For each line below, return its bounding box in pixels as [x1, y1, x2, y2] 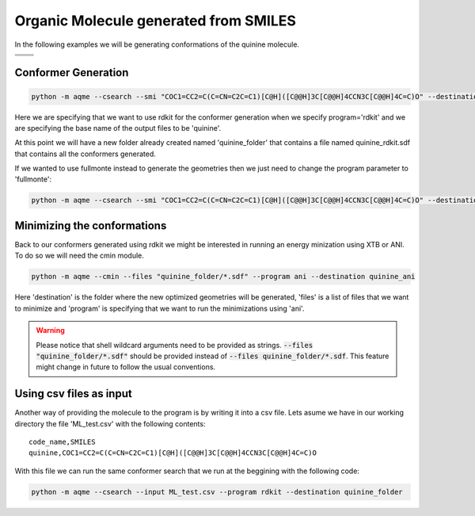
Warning [36, 326, 65, 335]
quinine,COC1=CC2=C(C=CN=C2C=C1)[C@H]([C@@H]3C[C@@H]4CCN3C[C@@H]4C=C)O [28, 449, 317, 457]
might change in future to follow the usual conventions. [36, 362, 216, 372]
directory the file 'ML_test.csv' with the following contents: [14, 419, 206, 428]
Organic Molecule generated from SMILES [14, 12, 297, 29]
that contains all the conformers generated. [14, 149, 156, 159]
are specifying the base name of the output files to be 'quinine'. [14, 123, 222, 132]
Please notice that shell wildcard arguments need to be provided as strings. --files [36, 340, 313, 350]
